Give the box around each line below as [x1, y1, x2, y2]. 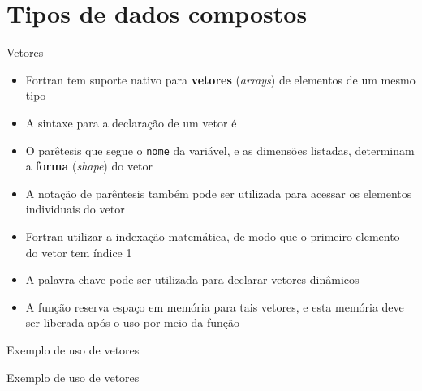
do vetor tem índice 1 [25, 243, 132, 260]
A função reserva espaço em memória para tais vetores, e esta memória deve [25, 298, 404, 315]
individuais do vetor [25, 200, 125, 217]
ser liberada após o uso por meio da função [25, 314, 240, 331]
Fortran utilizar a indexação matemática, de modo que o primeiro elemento [25, 227, 400, 244]
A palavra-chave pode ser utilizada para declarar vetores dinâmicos [25, 271, 360, 288]
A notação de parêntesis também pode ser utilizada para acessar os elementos [25, 184, 412, 201]
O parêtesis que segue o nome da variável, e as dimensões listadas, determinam [25, 141, 415, 158]
